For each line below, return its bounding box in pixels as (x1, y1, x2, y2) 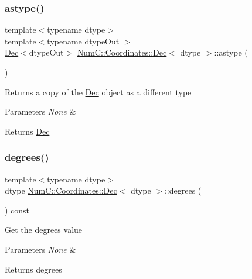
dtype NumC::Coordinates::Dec (5, 184, 117, 197)
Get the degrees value (5, 223, 83, 236)
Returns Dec (5, 125, 50, 137)
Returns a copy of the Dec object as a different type (5, 85, 192, 98)
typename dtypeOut (47, 35, 120, 47)
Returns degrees (5, 263, 62, 275)
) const (5, 204, 30, 216)
